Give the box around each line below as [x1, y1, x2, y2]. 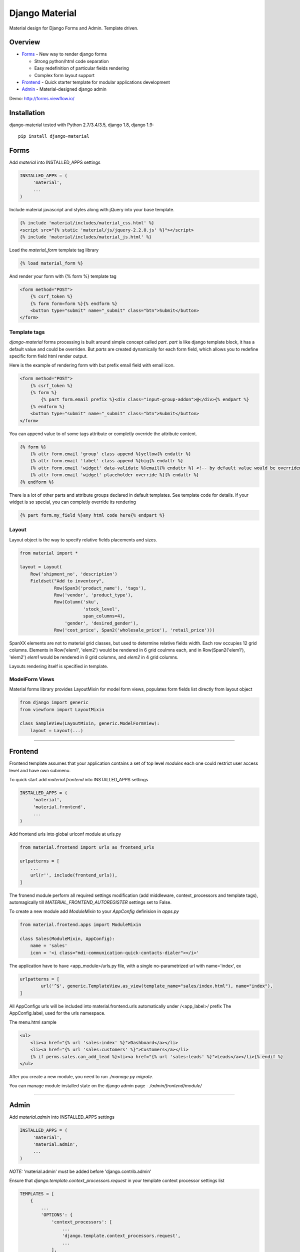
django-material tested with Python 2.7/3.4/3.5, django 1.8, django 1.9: [9, 122, 154, 128]
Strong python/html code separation [34, 58, 109, 64]
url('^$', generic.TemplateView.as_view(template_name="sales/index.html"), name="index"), [40, 983, 273, 989]
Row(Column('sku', [54, 599, 99, 605]
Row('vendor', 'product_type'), [54, 592, 133, 598]
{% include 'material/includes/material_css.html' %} [19, 220, 154, 226]
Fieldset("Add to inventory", [30, 578, 104, 584]
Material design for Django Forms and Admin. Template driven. [9, 25, 138, 31]
